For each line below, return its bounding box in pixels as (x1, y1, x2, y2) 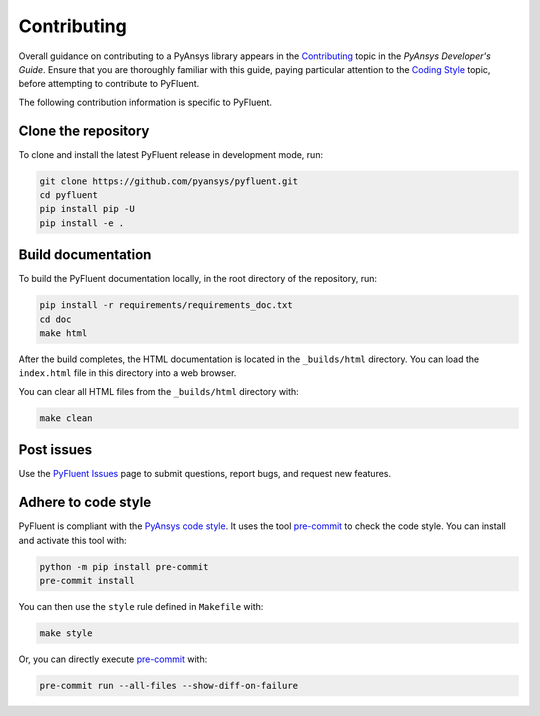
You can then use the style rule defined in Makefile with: (18, 600, 264, 612)
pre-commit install (39, 575, 135, 586)
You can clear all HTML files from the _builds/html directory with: (18, 385, 299, 397)
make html (39, 328, 88, 339)
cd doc (39, 313, 72, 325)
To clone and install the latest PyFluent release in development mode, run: (18, 148, 324, 160)
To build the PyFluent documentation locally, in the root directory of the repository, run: (18, 273, 378, 285)
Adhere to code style (18, 494, 152, 511)
